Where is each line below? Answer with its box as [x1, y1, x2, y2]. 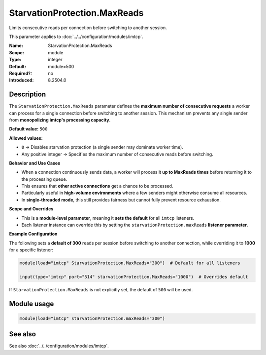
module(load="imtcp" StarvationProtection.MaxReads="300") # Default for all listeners [19, 260, 241, 266]
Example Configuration [9, 231, 58, 237]
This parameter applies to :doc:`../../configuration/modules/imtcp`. [9, 34, 143, 39]
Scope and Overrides [9, 206, 54, 212]
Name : [9, 42, 23, 49]
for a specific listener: [9, 247, 54, 253]
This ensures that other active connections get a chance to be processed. [21, 183, 173, 189]
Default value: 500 [9, 126, 48, 132]
